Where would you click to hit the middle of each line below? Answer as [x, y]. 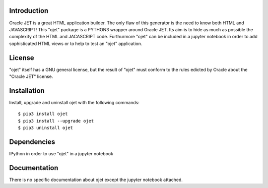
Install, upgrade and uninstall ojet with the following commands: [74, 102]
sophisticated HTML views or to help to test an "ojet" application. [76, 43]
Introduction [29, 11]
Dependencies [32, 142]
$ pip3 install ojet [43, 114]
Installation [27, 91]
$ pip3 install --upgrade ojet [56, 121]
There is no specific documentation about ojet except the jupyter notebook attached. [96, 180]
